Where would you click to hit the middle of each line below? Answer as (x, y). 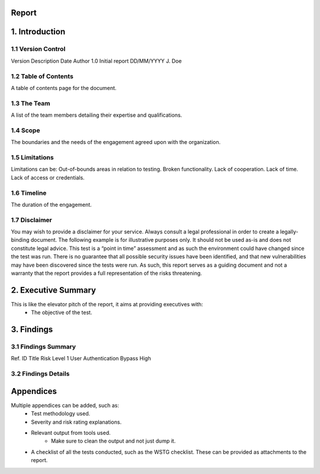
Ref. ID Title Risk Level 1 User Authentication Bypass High (81, 358)
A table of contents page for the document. (64, 88)
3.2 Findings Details (40, 374)
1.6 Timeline (29, 193)
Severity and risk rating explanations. (76, 422)
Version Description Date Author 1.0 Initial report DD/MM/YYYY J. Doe (96, 61)
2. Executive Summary (53, 290)
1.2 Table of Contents (42, 76)
